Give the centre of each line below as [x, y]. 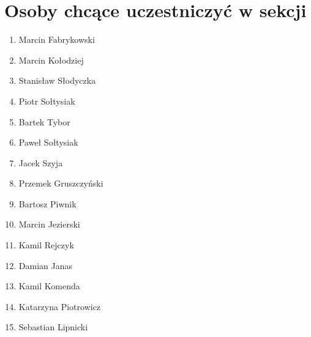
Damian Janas [45, 265]
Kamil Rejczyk [46, 245]
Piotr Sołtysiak [47, 101]
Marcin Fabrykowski [57, 39]
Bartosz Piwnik [47, 203]
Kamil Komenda [49, 286]
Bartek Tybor [44, 121]
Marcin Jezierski [49, 224]
